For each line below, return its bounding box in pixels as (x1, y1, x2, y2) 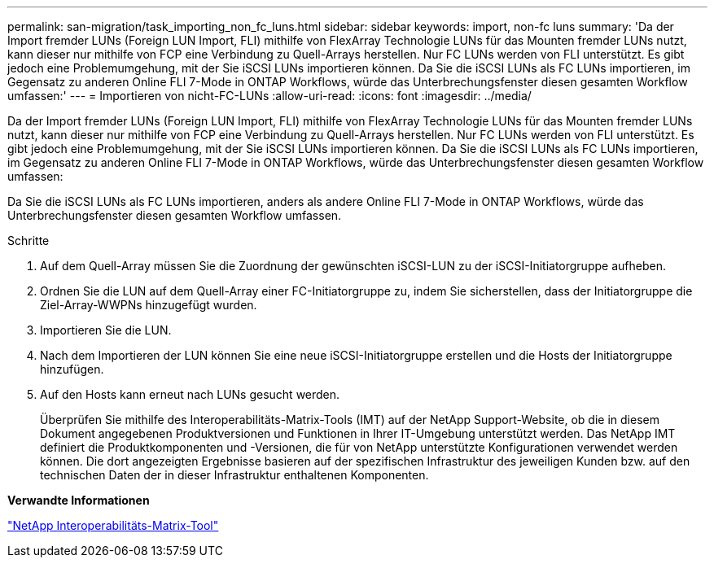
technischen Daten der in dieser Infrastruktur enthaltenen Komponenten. (40, 468, 429, 482)
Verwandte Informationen (7, 493, 150, 507)
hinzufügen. (40, 362, 104, 376)
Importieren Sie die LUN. (40, 323, 172, 337)
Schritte (7, 234, 50, 247)
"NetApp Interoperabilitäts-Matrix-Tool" (7, 518, 219, 532)
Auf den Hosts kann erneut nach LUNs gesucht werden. (40, 387, 340, 401)
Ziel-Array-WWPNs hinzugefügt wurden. (40, 298, 257, 312)
